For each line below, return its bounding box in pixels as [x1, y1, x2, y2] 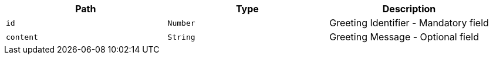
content [6, 32, 38, 41]
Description [382, 3, 436, 15]
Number [167, 18, 195, 27]
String [167, 32, 195, 41]
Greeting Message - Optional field [329, 31, 479, 43]
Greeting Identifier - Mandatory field [329, 17, 489, 29]
